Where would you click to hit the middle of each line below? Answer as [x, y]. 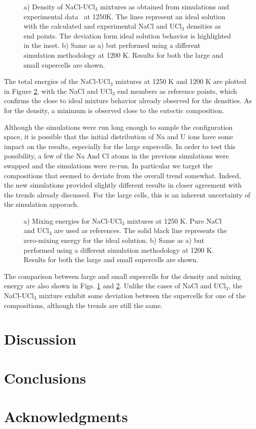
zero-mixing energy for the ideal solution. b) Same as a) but [114, 240]
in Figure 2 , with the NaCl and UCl [58, 91]
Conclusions [45, 377]
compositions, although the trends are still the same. [83, 305]
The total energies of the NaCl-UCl [57, 81]
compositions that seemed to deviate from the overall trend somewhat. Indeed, [123, 175]
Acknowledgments [66, 416]
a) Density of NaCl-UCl [59, 6]
